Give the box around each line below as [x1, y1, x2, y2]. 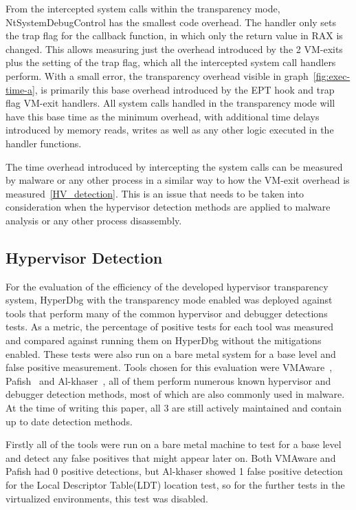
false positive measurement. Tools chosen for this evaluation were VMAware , [5, 360, 333, 374]
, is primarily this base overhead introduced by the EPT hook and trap [34, 82, 335, 96]
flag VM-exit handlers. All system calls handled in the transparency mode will [5, 96, 335, 110]
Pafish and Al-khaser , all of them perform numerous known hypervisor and [5, 373, 331, 387]
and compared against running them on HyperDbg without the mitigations [5, 333, 322, 348]
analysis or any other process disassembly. [5, 213, 182, 227]
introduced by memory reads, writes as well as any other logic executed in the [5, 123, 334, 137]
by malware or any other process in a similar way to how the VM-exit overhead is [5, 173, 350, 187]
